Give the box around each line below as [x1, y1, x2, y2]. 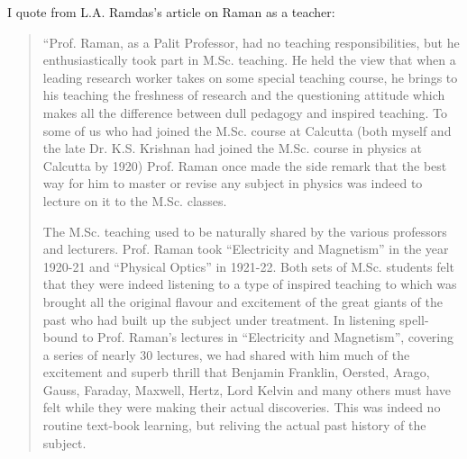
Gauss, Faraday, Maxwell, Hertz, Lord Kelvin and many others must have [42, 380, 451, 399]
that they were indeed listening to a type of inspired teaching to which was [42, 274, 457, 293]
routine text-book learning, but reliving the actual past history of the [42, 416, 426, 435]
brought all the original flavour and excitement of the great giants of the [42, 292, 443, 310]
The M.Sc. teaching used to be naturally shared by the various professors [42, 221, 447, 240]
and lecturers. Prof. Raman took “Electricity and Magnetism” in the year [42, 239, 449, 258]
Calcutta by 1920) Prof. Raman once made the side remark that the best [42, 156, 447, 175]
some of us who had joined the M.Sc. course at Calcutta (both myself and [42, 121, 452, 139]
